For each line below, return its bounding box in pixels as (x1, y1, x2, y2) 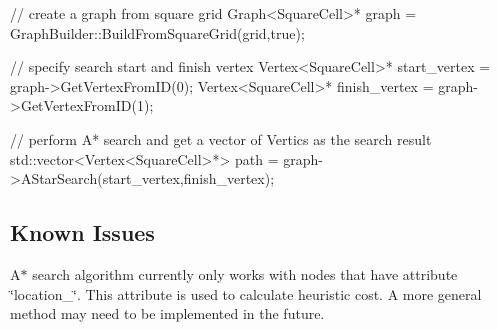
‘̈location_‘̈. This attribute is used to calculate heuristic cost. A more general (10, 283, 482, 304)
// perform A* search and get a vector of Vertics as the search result (10, 128, 432, 149)
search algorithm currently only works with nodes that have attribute (32, 263, 458, 284)
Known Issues (10, 217, 155, 248)
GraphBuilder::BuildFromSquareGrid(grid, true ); (10, 22, 305, 43)
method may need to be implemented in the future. (10, 303, 325, 324)
